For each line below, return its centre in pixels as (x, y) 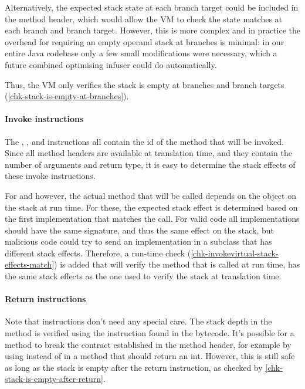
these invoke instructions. (50, 176)
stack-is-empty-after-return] (54, 379)
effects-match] (30, 264)
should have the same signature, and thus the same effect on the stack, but (139, 230)
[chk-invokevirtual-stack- (235, 253)
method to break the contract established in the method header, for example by (148, 344)
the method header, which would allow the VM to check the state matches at (144, 18)
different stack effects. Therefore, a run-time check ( (98, 253)
